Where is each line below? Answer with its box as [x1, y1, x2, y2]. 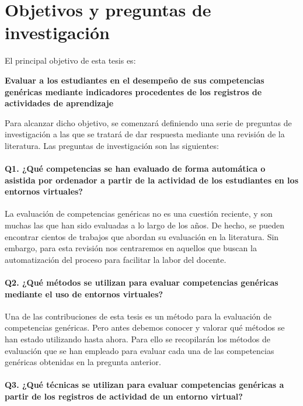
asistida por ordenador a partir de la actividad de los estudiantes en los [5, 173, 298, 186]
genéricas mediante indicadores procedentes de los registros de [5, 85, 262, 98]
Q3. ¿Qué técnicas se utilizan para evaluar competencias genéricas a [5, 379, 284, 391]
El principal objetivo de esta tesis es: [5, 54, 136, 67]
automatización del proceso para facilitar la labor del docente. [5, 253, 227, 265]
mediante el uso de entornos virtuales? [5, 287, 163, 300]
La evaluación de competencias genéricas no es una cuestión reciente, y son [5, 207, 273, 220]
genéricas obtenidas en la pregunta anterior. [5, 356, 161, 368]
